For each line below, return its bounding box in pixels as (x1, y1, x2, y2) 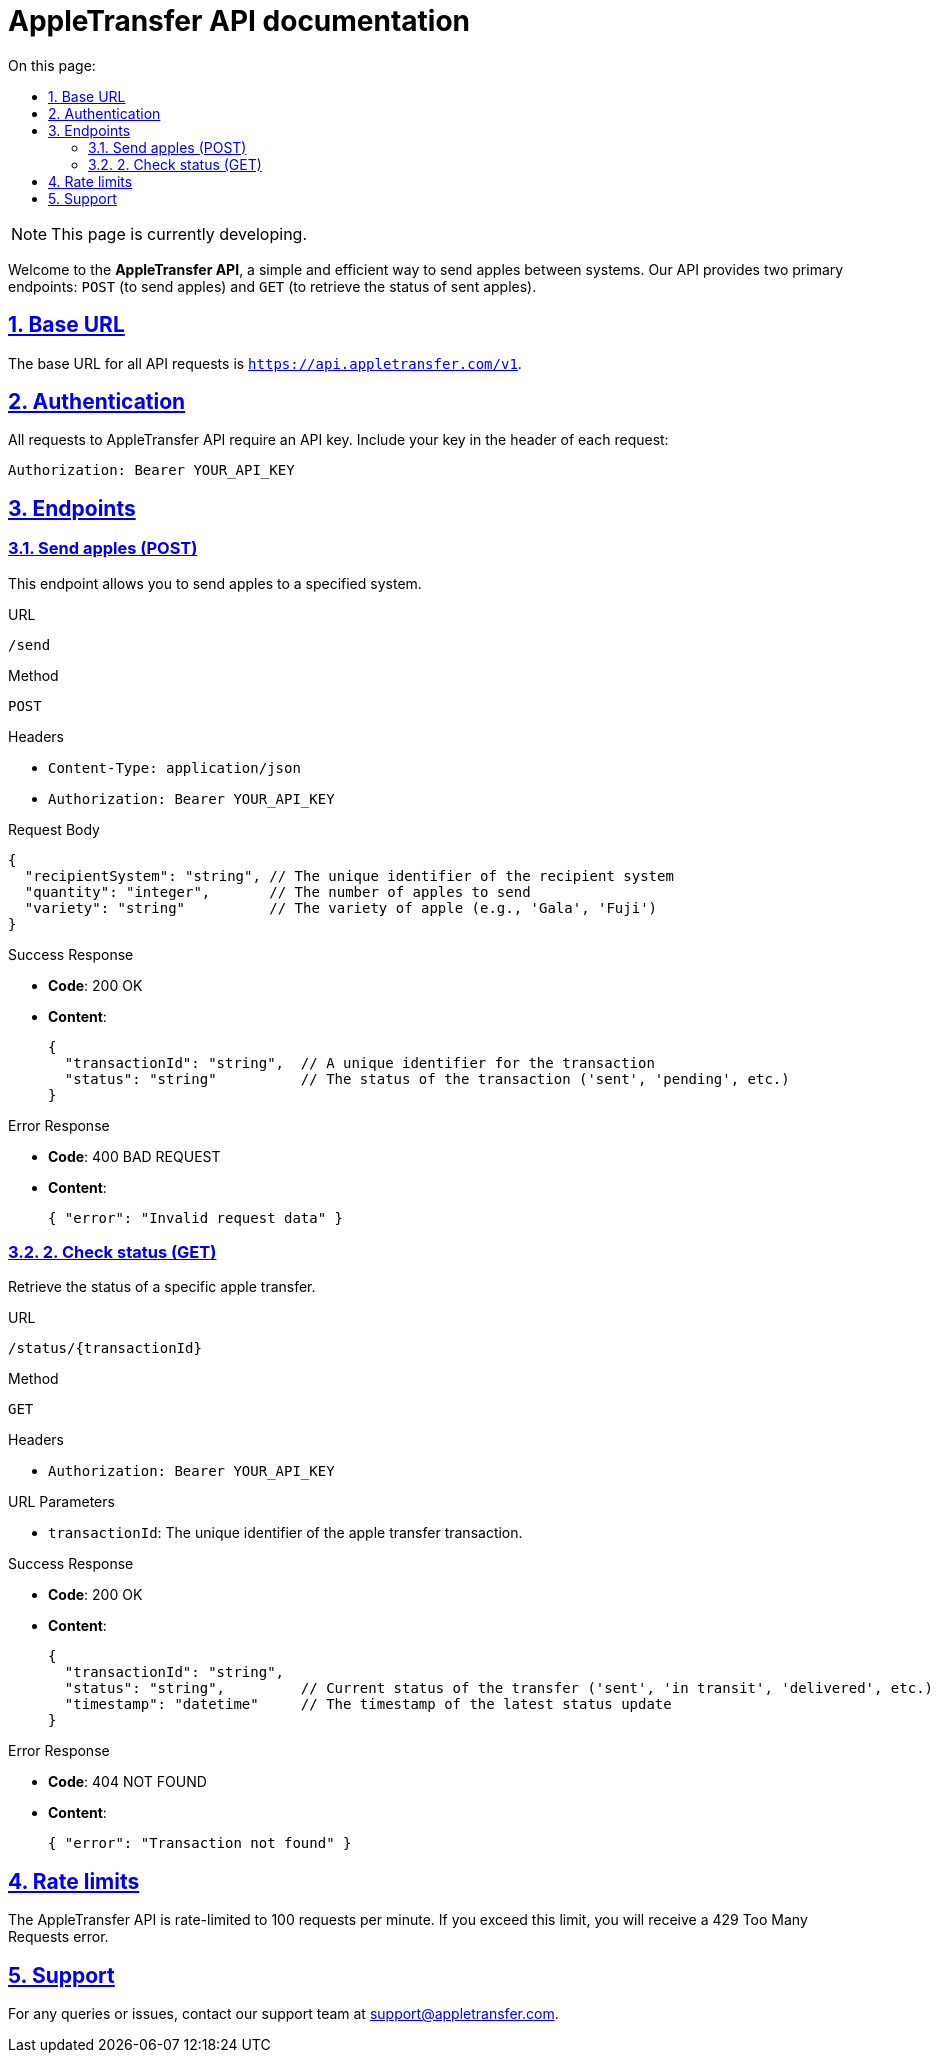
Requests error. (8, 1928, 109, 1946)
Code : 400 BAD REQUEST (48, 1147, 221, 1165)
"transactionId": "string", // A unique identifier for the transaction (64, 1054, 655, 1071)
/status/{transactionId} (8, 1340, 202, 1357)
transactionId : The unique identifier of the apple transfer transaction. (48, 1524, 523, 1542)
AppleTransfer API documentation (8, 4, 471, 38)
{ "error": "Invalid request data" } (48, 1209, 344, 1226)
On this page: (8, 56, 96, 74)
